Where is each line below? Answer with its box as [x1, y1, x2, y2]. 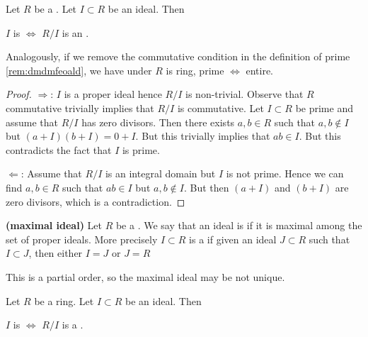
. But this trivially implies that [135, 128, 270, 143]
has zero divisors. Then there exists [81, 114, 235, 129]
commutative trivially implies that [6, 100, 154, 115]
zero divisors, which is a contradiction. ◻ [6, 194, 185, 209]
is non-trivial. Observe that [185, 87, 304, 101]
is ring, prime [166, 62, 224, 77]
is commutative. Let [177, 100, 264, 115]
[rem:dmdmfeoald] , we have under [6, 62, 152, 77]
